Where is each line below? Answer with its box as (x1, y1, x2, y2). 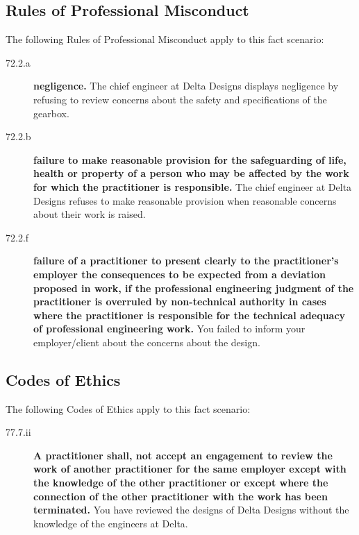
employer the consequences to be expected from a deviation (33, 266, 326, 281)
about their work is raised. (33, 207, 146, 221)
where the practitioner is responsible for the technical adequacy (33, 307, 346, 322)
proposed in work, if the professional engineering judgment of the (33, 280, 354, 295)
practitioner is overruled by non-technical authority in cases (33, 294, 326, 309)
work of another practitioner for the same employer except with (33, 461, 347, 476)
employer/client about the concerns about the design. (33, 334, 260, 349)
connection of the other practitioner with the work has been (33, 489, 328, 503)
